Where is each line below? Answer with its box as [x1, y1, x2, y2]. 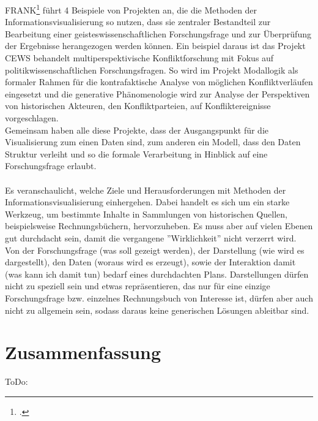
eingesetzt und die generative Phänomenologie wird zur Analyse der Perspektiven [5, 87, 310, 100]
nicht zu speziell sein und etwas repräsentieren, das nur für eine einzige [5, 279, 270, 292]
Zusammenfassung [5, 339, 161, 365]
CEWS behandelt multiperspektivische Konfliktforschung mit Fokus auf [5, 51, 274, 64]
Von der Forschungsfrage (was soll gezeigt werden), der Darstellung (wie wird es [5, 243, 305, 256]
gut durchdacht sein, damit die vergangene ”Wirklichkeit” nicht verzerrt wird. [5, 231, 297, 244]
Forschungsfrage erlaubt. [5, 159, 97, 172]
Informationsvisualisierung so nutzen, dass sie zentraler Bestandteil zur [5, 15, 271, 28]
